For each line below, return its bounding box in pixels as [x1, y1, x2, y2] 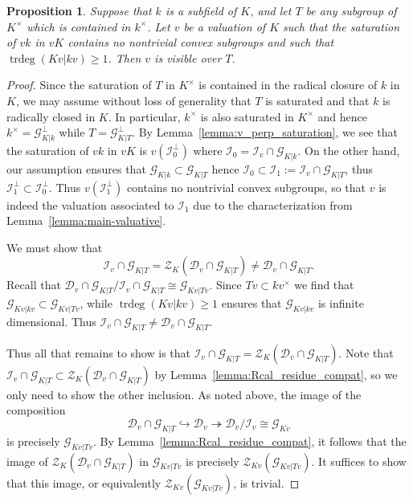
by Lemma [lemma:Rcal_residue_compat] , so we [154, 365, 398, 382]
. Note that [338, 344, 394, 361]
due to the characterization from [193, 196, 353, 213]
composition [6, 402, 66, 418]
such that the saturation [283, 18, 400, 35]
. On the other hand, [297, 141, 400, 158]
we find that [294, 276, 354, 293]
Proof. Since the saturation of [6, 76, 152, 93]
